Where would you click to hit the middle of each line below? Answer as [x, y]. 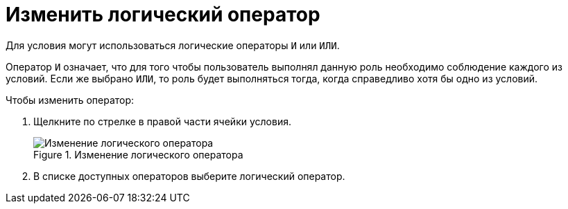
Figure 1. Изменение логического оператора [138, 154]
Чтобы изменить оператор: [70, 100]
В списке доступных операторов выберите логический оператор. [189, 176]
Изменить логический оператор [163, 15]
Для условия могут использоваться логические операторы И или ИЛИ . [173, 45]
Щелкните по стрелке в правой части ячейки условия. [162, 121]
